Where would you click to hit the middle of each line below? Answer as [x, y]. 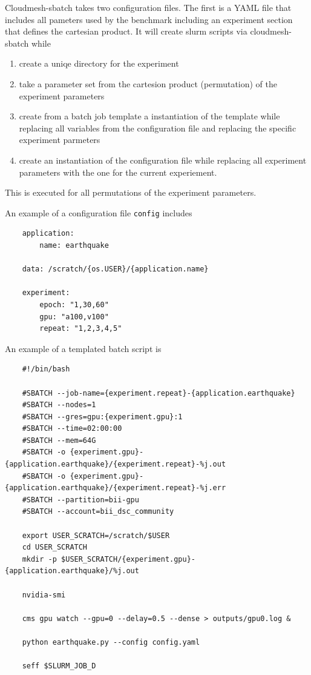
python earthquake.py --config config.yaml [111, 642]
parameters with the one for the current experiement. [118, 172]
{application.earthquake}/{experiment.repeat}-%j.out [116, 464]
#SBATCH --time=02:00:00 [72, 429]
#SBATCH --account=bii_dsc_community [98, 512]
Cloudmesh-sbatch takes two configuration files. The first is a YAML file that [148, 7]
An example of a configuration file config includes [99, 212]
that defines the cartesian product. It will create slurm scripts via [126, 31]
